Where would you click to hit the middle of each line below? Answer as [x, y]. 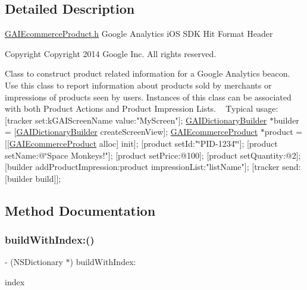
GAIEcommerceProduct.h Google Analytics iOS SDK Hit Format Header [139, 34]
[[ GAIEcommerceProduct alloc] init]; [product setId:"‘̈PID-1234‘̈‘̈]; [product [141, 143]
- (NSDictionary [34, 262]
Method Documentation [80, 210]
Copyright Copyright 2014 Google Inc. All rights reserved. [111, 53]
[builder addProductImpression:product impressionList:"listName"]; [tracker [142, 167]
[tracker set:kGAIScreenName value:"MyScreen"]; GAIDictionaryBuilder [136, 120]
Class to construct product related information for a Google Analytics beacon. [148, 73]
